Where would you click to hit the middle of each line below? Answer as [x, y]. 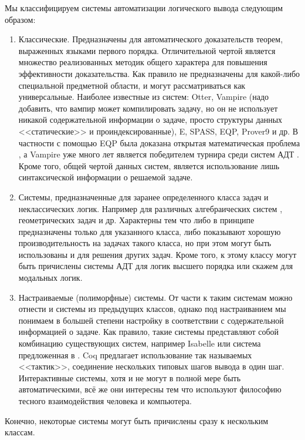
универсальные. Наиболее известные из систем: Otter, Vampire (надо [144, 97]
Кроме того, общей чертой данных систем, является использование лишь [149, 165]
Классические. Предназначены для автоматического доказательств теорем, [151, 39]
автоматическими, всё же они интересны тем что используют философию [150, 389]
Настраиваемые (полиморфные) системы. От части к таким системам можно [155, 297]
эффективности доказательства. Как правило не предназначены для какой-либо [159, 73]
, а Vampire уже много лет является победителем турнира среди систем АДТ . [159, 154]
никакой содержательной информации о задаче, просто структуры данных [150, 120]
